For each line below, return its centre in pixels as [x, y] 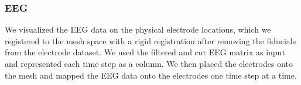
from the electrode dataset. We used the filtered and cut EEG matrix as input [145, 52]
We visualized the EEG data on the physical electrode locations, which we [138, 29]
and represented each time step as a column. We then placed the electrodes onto [149, 63]
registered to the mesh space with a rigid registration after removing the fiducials [150, 40]
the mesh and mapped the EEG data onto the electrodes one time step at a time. [151, 75]
